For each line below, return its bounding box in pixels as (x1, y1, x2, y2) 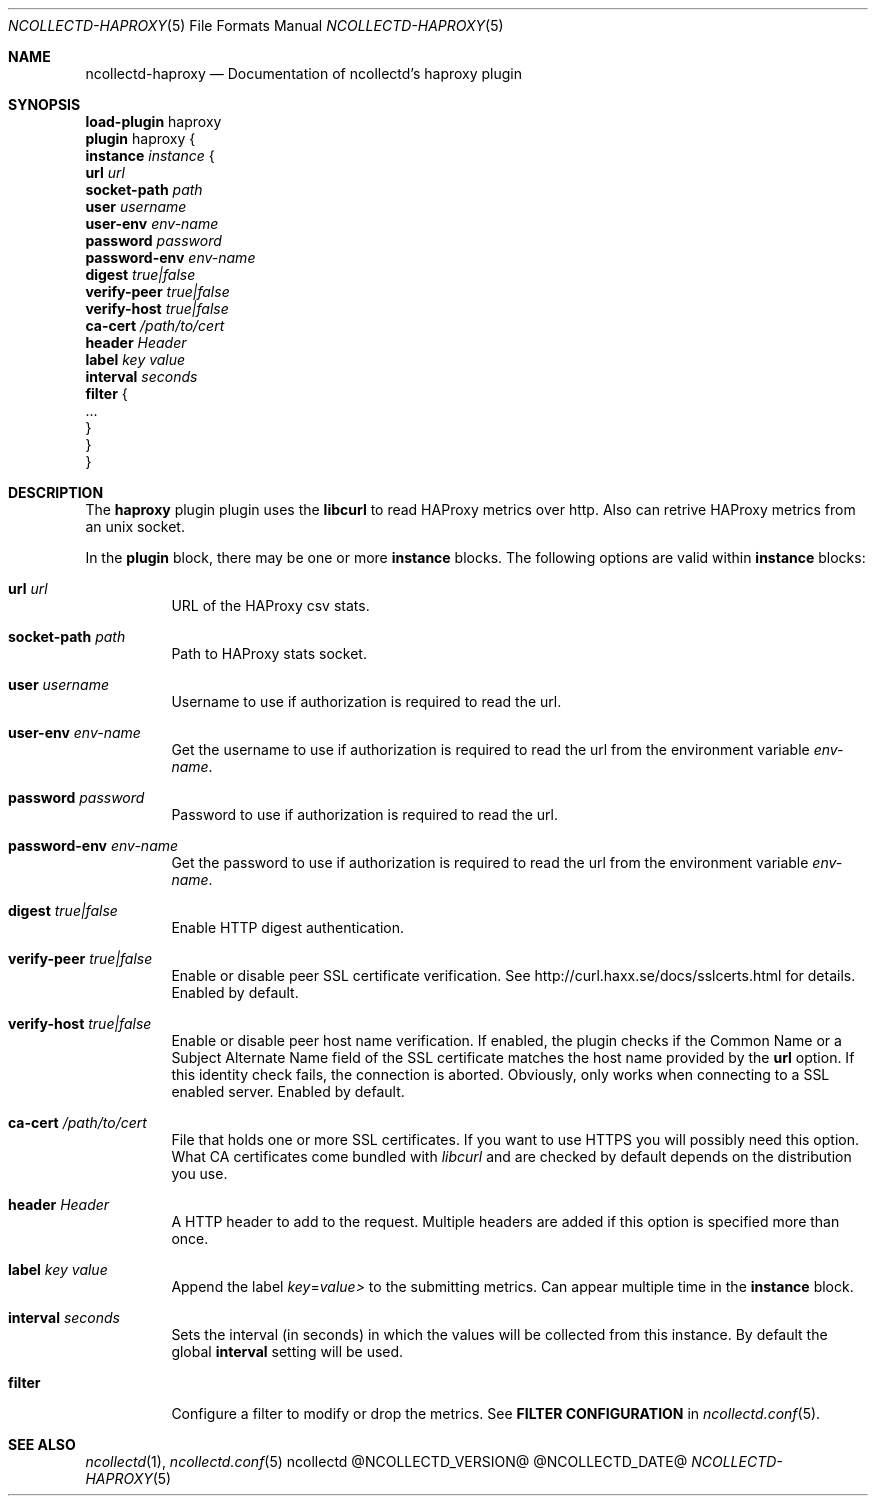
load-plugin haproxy (85, 113, 222, 130)
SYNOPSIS (8, 96, 81, 113)
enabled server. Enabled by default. (171, 1083, 405, 1100)
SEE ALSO (8, 1436, 76, 1453)
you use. (171, 1165, 228, 1182)
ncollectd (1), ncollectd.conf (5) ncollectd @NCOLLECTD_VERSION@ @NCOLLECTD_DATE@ (85, 1453, 688, 1470)
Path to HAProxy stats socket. (171, 645, 367, 662)
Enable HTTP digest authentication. (171, 919, 405, 936)
